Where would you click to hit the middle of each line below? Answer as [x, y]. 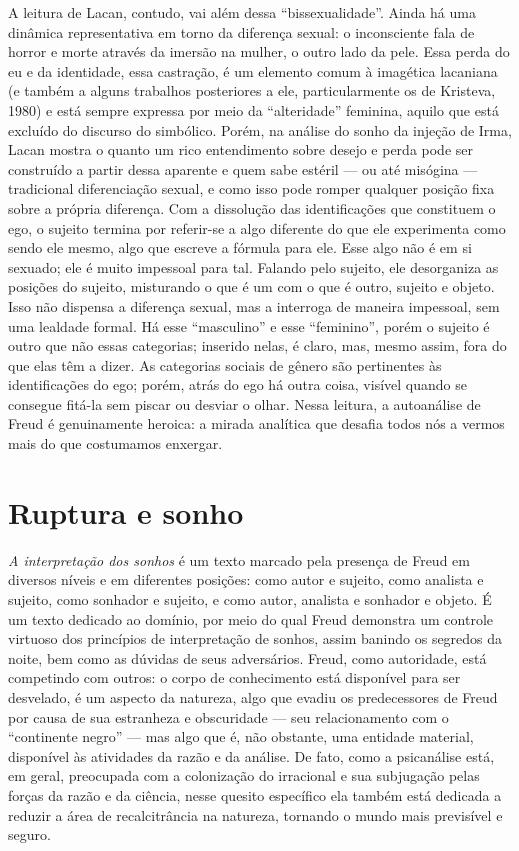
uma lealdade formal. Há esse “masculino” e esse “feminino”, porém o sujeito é [249, 325]
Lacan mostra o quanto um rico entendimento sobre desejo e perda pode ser [240, 149]
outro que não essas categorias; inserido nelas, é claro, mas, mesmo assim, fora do [257, 345]
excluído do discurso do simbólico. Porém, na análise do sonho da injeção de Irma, [260, 129]
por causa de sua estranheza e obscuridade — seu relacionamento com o [228, 716]
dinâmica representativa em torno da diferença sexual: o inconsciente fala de [241, 31]
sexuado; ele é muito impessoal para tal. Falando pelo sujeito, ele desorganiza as [253, 266]
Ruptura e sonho [126, 511]
